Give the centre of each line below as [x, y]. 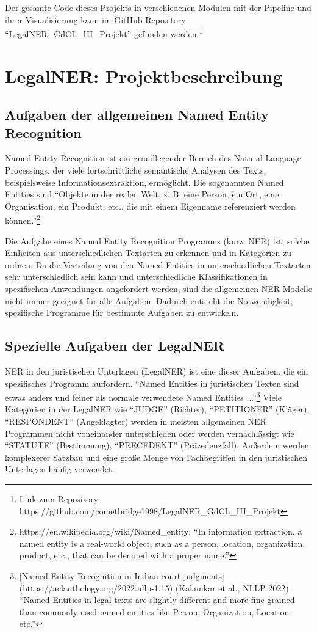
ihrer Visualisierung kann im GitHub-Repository [95, 19]
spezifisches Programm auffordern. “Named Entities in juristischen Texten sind [152, 383]
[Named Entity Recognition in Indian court [100, 575]
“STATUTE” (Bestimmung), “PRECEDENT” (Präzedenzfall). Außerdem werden [157, 445]
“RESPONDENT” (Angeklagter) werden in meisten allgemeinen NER [136, 421]
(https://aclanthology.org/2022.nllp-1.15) [96, 587]
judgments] [204, 575]
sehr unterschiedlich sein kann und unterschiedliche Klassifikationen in [136, 276]
